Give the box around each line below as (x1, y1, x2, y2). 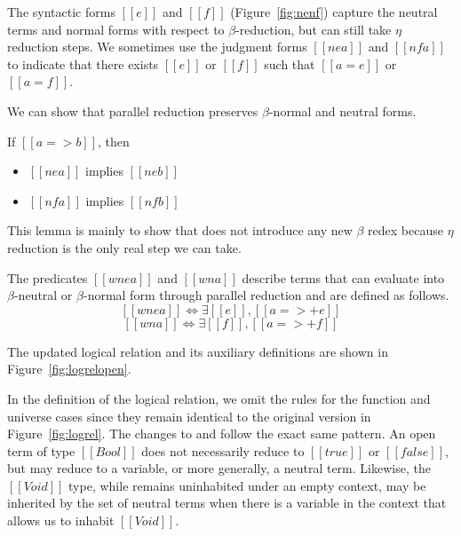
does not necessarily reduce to (141, 441, 305, 460)
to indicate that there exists (7, 54, 159, 73)
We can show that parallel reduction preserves (7, 101, 258, 120)
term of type (7, 441, 76, 460)
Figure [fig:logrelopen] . (7, 359, 131, 378)
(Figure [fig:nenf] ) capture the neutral (230, 3, 438, 20)
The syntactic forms (7, 3, 115, 20)
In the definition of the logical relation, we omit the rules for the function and (7, 389, 431, 407)
